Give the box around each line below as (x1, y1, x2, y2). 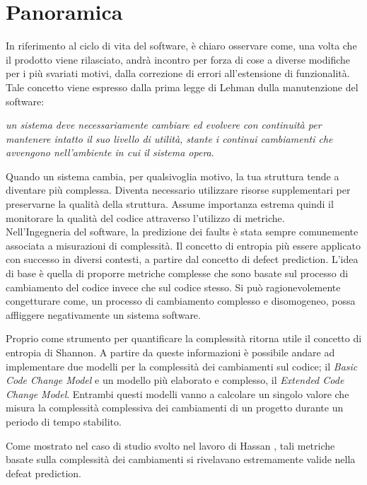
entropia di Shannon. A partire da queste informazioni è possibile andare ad (6, 345, 335, 359)
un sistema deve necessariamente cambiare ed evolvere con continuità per (6, 117, 322, 132)
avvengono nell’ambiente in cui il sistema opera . (6, 145, 214, 160)
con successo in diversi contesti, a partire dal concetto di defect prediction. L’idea (6, 252, 359, 267)
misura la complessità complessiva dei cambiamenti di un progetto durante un (6, 400, 344, 415)
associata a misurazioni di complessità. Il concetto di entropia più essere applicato (6, 238, 361, 252)
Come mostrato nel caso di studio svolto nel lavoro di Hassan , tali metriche (6, 438, 335, 452)
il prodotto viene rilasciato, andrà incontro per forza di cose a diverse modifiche (6, 52, 351, 66)
